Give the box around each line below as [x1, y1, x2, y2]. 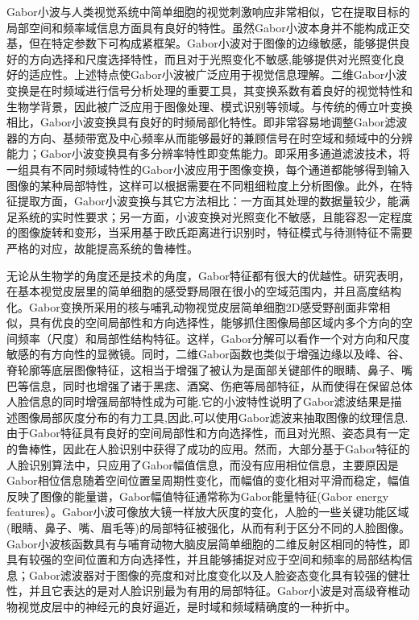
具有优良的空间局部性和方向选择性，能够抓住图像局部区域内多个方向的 [28, 314, 401, 331]
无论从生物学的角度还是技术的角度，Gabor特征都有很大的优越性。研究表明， [6, 267, 410, 283]
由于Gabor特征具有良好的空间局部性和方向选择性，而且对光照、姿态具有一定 [6, 424, 410, 441]
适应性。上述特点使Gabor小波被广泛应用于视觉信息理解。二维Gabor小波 [28, 66, 408, 83]
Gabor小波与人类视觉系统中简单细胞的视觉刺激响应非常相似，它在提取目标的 [6, 3, 410, 19]
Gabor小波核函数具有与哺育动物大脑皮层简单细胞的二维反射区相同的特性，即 [6, 535, 410, 552]
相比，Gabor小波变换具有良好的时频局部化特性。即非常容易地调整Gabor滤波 [6, 114, 408, 130]
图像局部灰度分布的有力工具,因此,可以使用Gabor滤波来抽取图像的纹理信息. [17, 408, 409, 425]
